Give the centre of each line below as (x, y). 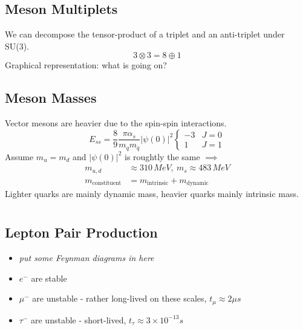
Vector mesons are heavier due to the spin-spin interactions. (116, 123)
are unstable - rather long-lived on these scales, (119, 298)
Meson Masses (51, 98)
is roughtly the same (162, 156)
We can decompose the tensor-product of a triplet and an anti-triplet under (145, 34)
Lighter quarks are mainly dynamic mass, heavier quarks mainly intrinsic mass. (152, 194)
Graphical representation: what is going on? (86, 65)
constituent (107, 183)
